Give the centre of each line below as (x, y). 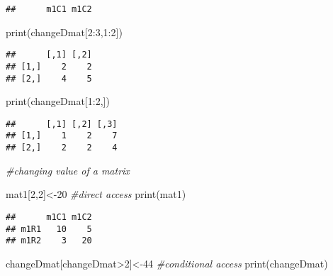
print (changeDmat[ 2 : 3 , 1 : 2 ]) (64, 32)
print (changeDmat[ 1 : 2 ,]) (58, 101)
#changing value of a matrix (68, 170)
